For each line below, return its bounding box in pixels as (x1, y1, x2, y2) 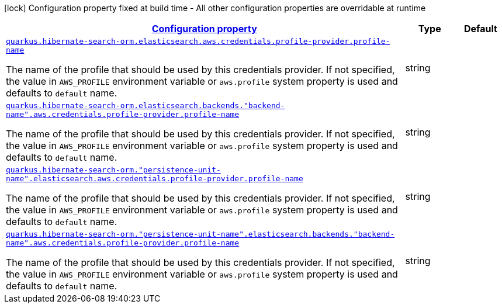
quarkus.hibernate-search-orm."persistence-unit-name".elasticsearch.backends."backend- (6, 230, 395, 238)
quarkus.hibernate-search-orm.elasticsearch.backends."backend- (6, 101, 285, 110)
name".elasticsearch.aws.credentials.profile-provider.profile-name (6, 174, 303, 183)
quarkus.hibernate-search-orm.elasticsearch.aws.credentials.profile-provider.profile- (6, 37, 390, 46)
